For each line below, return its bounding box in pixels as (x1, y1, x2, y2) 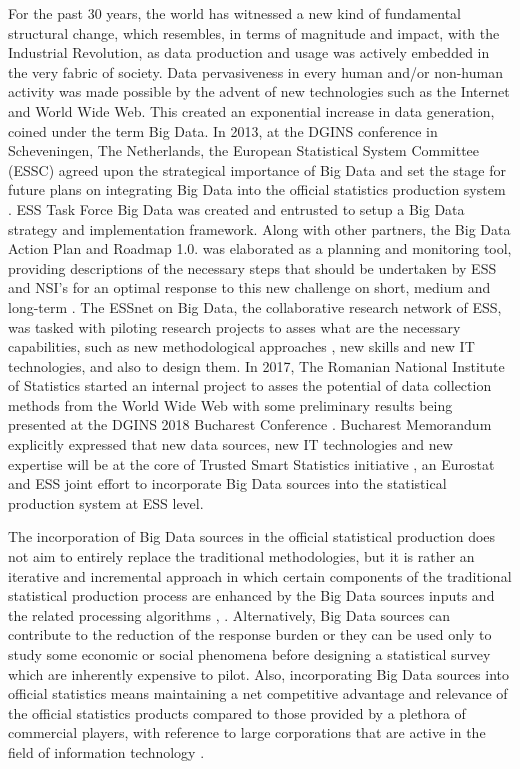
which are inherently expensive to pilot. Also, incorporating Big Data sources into (8, 663, 510, 684)
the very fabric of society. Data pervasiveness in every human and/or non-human (8, 61, 503, 82)
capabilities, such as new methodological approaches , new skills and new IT (8, 336, 475, 357)
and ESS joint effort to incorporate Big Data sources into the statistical (8, 473, 447, 494)
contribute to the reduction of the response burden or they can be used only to (8, 624, 492, 645)
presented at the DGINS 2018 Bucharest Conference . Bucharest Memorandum (8, 414, 492, 435)
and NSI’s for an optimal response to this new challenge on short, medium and (8, 277, 491, 298)
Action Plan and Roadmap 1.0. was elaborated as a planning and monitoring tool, (8, 238, 512, 259)
